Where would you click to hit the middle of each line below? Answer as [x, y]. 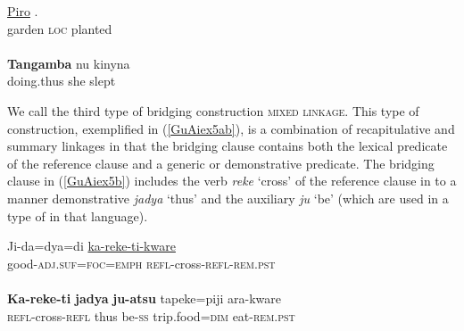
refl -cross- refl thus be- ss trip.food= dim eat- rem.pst [151, 315]
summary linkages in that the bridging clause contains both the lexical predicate [228, 146]
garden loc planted [60, 28]
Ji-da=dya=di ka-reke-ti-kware [91, 246]
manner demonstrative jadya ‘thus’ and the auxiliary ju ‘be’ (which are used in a [228, 198]
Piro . [23, 11]
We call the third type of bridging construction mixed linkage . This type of [213, 110]
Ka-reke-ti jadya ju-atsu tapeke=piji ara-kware [144, 298]
